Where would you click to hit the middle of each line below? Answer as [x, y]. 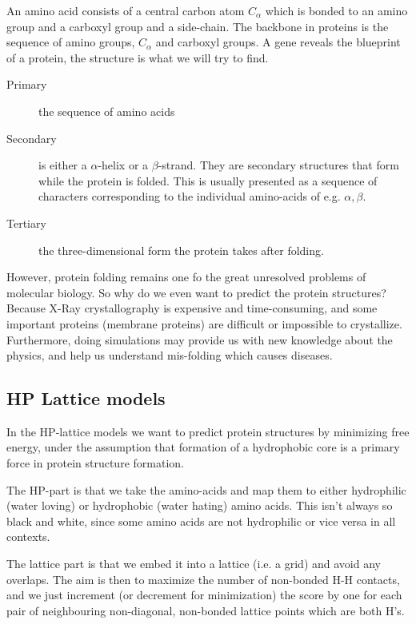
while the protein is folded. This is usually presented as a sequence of [208, 180]
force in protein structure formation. [95, 463]
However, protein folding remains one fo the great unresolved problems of [186, 277]
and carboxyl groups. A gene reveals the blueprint [278, 42]
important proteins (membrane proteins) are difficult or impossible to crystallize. [204, 323]
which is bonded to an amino [336, 10]
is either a [63, 165]
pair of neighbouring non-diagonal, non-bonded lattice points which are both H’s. [206, 610]
